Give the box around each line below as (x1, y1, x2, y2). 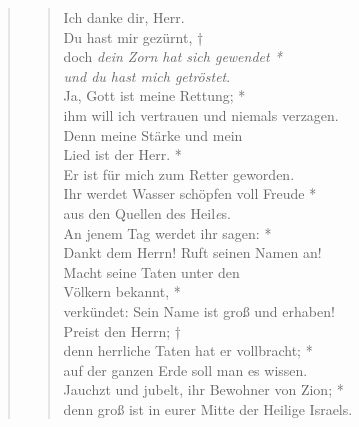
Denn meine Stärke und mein (63, 124, 243, 145)
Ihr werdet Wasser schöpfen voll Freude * (63, 183, 317, 204)
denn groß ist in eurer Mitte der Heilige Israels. (63, 398, 353, 419)
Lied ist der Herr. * (63, 144, 182, 165)
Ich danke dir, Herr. (63, 7, 185, 27)
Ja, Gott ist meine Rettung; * (63, 85, 246, 106)
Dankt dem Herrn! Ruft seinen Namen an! (63, 242, 322, 263)
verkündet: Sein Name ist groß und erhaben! (63, 300, 335, 321)
